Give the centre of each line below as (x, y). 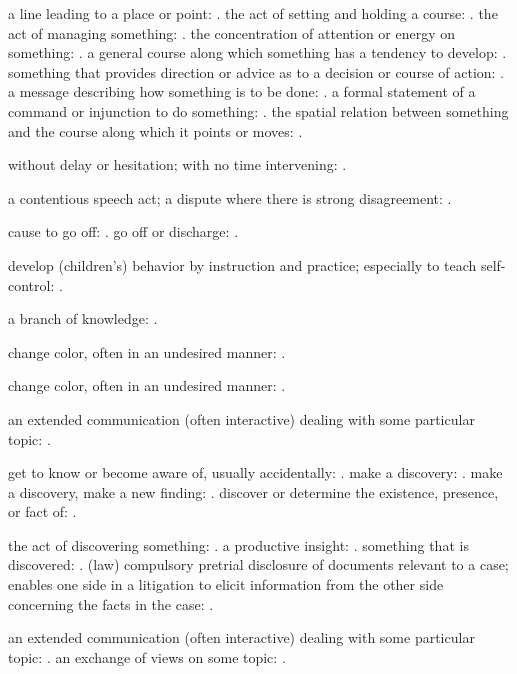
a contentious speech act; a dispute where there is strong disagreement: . (230, 197)
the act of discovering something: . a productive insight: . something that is (238, 544)
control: (31, 284)
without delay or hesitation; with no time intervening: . (177, 164)
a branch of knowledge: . (83, 318)
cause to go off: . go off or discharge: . (123, 231)
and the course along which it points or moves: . (155, 130)
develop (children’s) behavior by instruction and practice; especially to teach (242, 264)
